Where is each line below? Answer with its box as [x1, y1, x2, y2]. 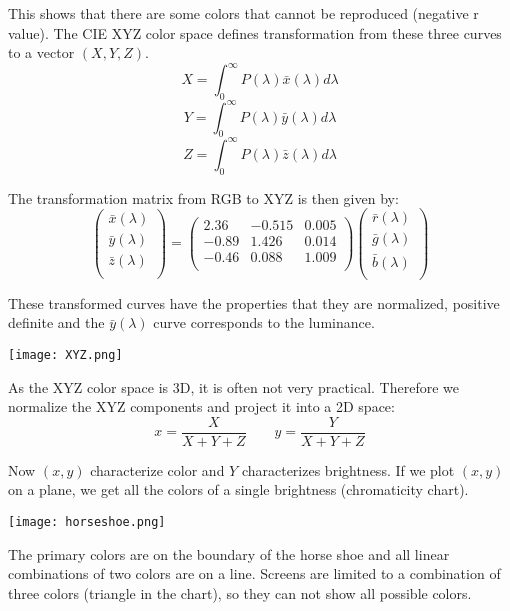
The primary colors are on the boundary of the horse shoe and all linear [8, 543, 450, 564]
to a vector [8, 42, 75, 63]
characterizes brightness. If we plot [241, 459, 455, 480]
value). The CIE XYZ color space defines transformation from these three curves [8, 22, 502, 43]
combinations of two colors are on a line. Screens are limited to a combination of [8, 563, 501, 584]
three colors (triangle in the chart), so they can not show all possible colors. [8, 582, 472, 603]
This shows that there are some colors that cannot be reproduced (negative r [8, 3, 479, 23]
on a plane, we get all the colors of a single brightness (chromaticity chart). [8, 479, 469, 500]
